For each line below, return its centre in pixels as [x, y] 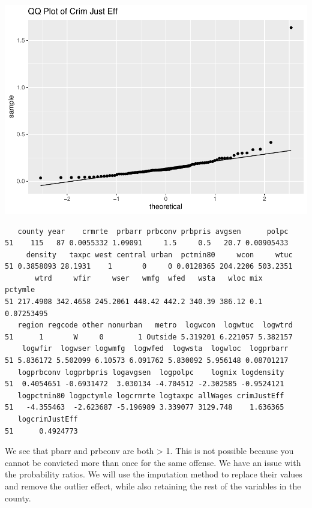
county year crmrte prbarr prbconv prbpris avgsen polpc [153, 231]
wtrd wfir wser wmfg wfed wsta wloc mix [149, 278]
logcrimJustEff [48, 420]
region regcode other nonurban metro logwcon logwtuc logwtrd [155, 325]
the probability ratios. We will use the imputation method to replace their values [154, 474]
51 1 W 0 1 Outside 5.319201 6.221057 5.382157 [149, 337]
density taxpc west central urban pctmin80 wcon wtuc [159, 255]
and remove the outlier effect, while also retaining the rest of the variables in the [153, 486]
